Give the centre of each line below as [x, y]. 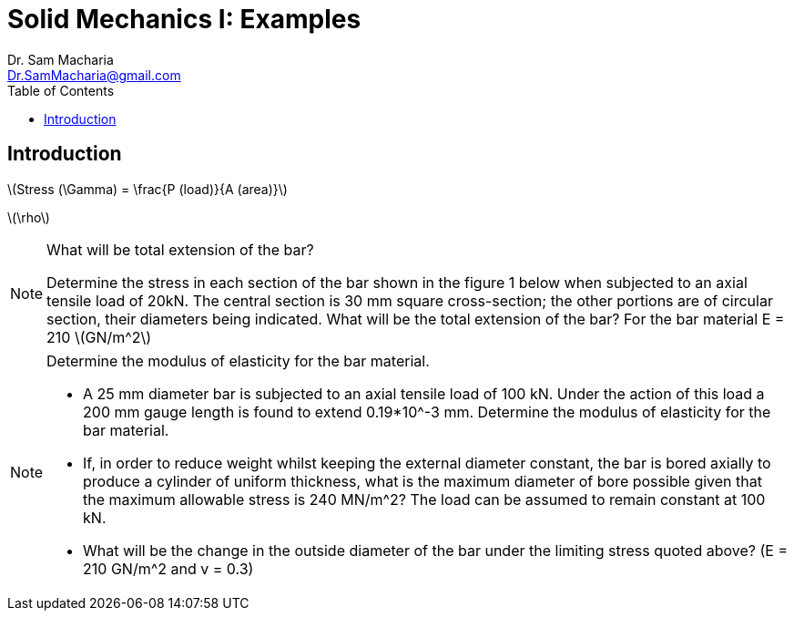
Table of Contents [61, 90]
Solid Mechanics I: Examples [184, 19]
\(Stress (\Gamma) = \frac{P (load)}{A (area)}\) [148, 189]
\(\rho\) [29, 217]
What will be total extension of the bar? [180, 249]
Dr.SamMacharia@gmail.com [94, 75]
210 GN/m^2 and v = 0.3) [168, 568]
